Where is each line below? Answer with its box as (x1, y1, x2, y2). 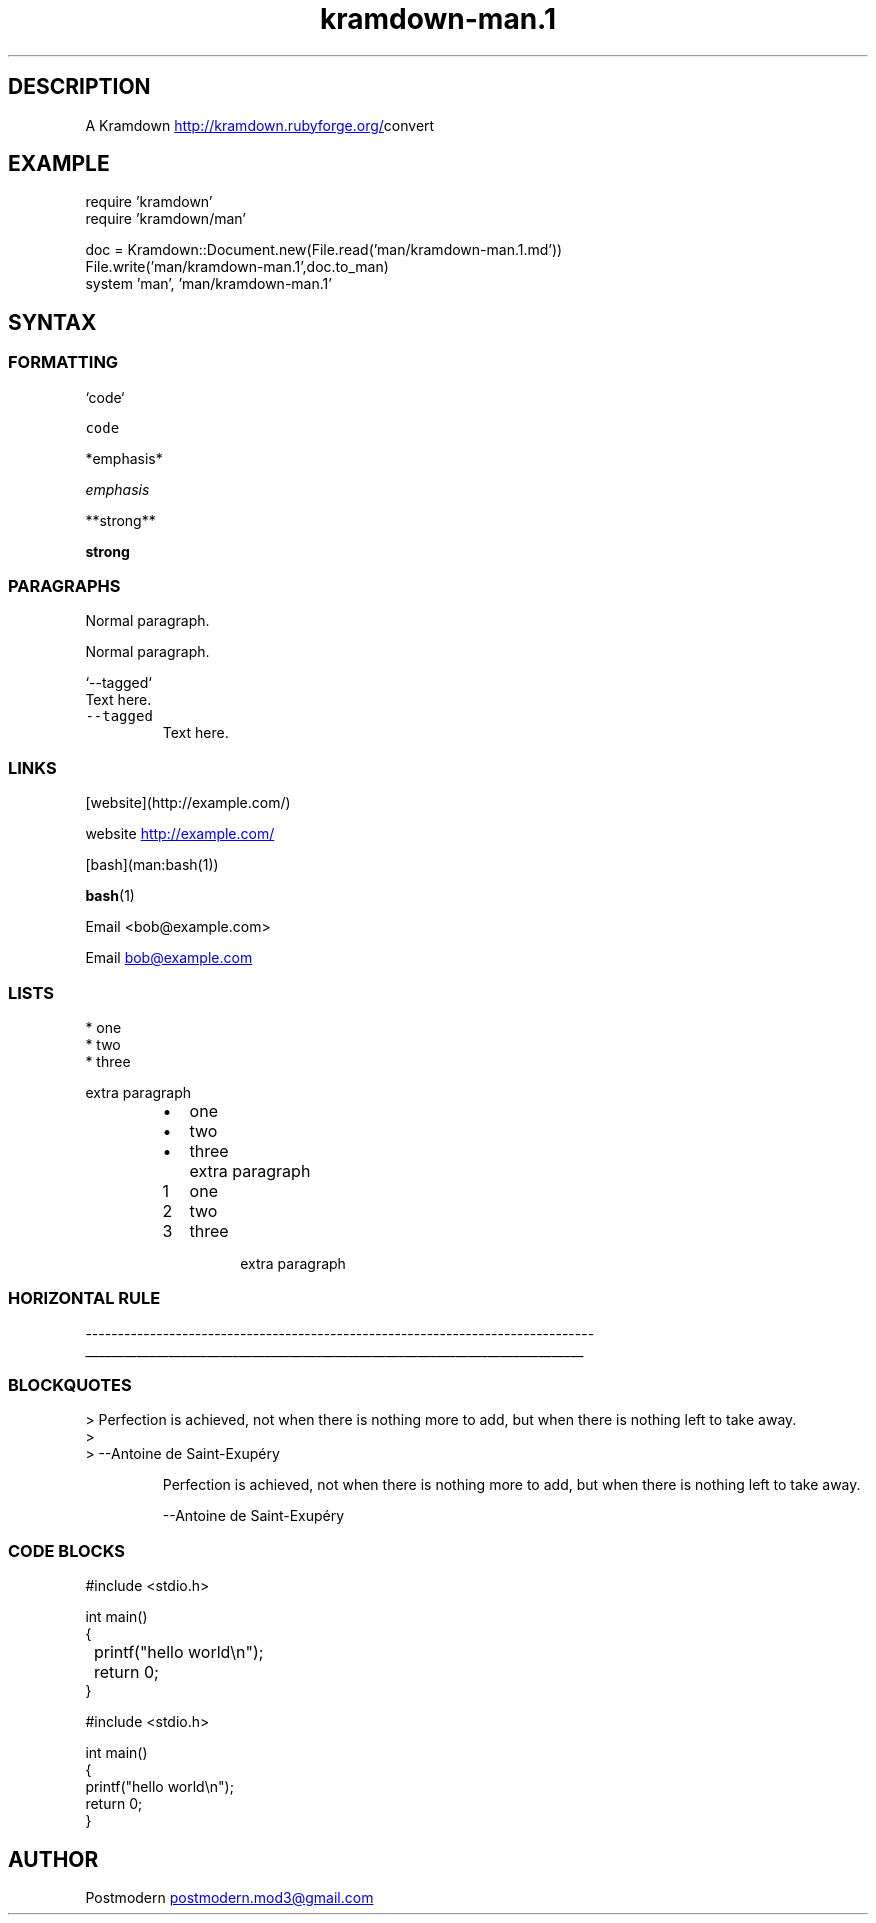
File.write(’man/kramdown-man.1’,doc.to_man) (85, 258, 389, 276)
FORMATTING (8, 352, 119, 373)
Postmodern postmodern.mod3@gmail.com (85, 1889, 374, 1906)
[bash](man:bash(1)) (85, 856, 219, 874)
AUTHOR (8, 1846, 99, 1872)
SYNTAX (8, 309, 97, 335)
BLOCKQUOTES (8, 1375, 132, 1396)
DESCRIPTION (8, 74, 151, 100)
